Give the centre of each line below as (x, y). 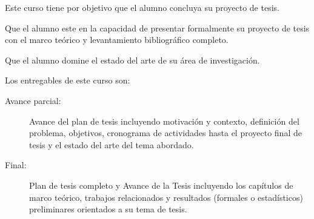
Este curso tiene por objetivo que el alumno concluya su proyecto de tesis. (142, 7)
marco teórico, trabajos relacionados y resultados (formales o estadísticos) (166, 197)
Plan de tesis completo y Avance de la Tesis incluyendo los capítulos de (161, 185)
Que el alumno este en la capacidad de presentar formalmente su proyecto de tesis (157, 28)
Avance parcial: (33, 100)
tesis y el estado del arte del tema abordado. (112, 144)
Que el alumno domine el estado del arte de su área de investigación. (132, 60)
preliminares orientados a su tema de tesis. (108, 209)
